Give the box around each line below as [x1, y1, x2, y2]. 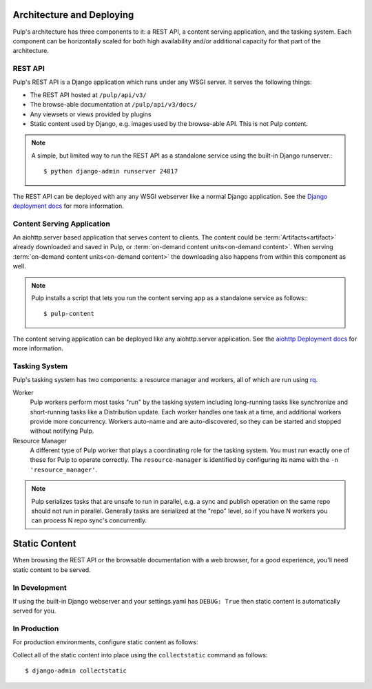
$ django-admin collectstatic [25, 667, 127, 675]
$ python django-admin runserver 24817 [43, 167, 178, 176]
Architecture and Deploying [12, 9, 134, 21]
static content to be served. [12, 565, 91, 574]
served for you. [12, 606, 56, 615]
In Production [12, 624, 59, 633]
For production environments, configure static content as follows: [12, 638, 198, 646]
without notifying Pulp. [30, 427, 94, 435]
